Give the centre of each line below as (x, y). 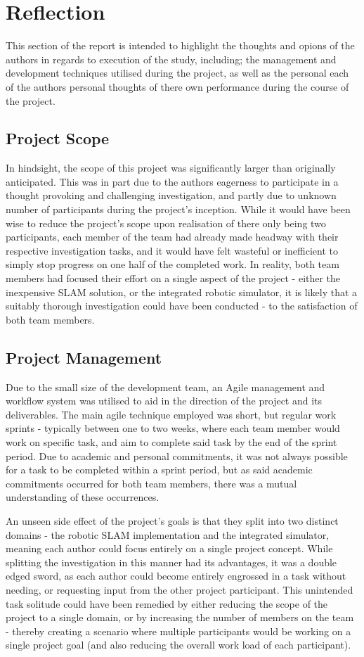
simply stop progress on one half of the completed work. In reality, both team (173, 264)
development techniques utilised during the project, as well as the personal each (177, 73)
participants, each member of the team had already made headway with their (172, 237)
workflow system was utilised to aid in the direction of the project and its (164, 401)
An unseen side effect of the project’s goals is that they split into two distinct (172, 520)
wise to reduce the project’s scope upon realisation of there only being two (166, 223)
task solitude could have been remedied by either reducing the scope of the (167, 603)
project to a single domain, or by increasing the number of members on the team (180, 617)
